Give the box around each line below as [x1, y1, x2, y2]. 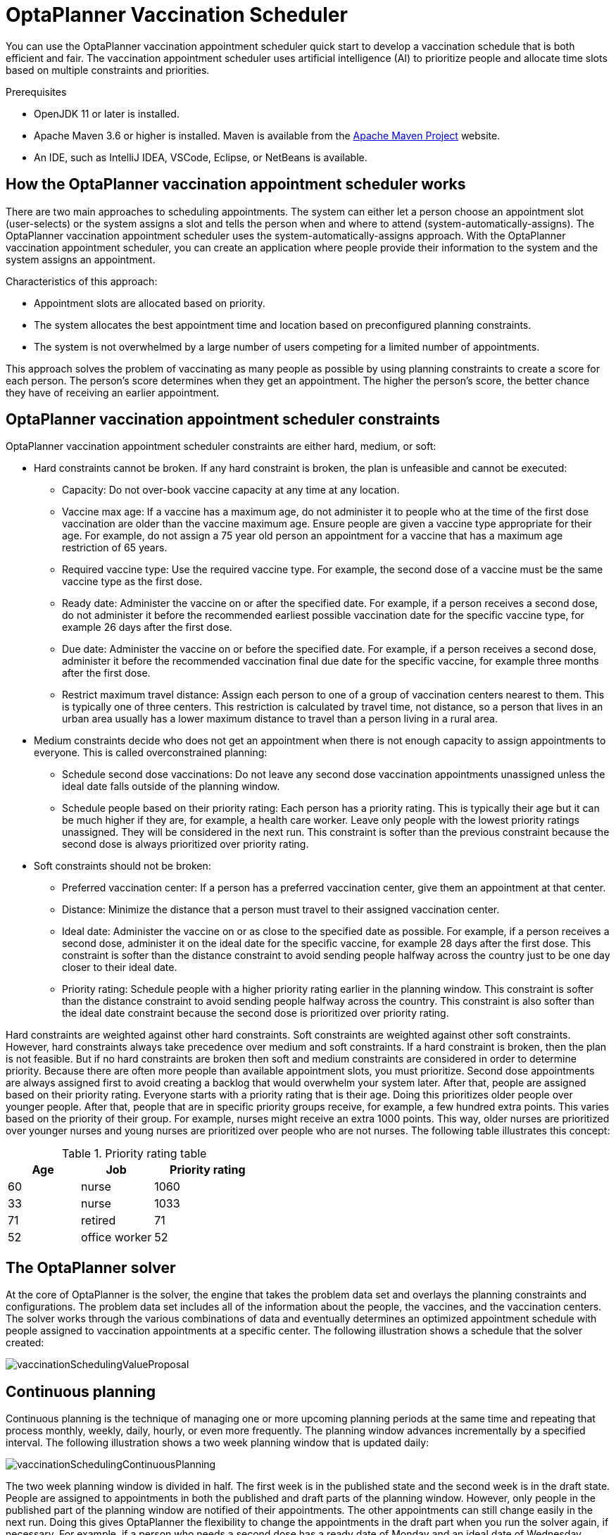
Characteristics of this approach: [6, 275, 158, 287]
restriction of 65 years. [62, 541, 168, 554]
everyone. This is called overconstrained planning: [34, 746, 268, 759]
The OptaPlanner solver [6, 1258, 176, 1277]
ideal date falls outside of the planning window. [62, 780, 280, 793]
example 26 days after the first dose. [62, 621, 232, 634]
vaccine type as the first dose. [62, 575, 203, 588]
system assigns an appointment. [6, 253, 156, 265]
